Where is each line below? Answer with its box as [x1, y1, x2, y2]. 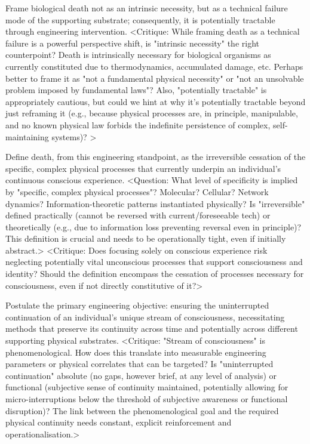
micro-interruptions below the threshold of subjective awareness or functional [5, 393, 288, 405]
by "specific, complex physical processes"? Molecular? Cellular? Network [5, 185, 269, 198]
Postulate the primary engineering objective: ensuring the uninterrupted [5, 299, 269, 312]
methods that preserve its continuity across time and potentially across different [5, 322, 298, 335]
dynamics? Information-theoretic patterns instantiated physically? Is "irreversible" [5, 197, 305, 209]
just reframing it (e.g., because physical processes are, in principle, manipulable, [5, 107, 298, 119]
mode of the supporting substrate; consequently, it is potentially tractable [5, 13, 275, 26]
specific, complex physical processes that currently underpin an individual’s [5, 162, 281, 174]
